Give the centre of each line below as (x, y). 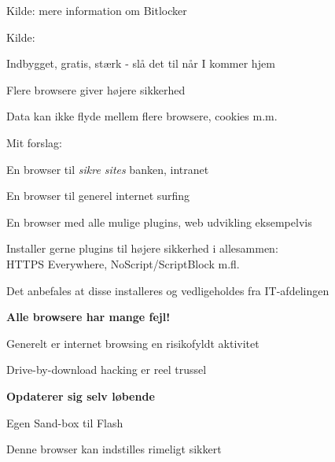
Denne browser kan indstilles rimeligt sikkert (114, 449)
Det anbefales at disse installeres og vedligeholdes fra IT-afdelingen (168, 290)
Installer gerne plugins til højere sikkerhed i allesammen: (142, 248)
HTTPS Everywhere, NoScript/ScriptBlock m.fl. (123, 263)
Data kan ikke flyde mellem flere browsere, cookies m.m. (142, 116)
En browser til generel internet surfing (98, 196)
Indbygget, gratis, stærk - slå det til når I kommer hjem (141, 63)
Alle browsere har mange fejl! (88, 317)
